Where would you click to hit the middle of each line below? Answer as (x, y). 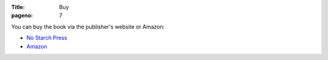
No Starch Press (47, 38)
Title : (18, 7)
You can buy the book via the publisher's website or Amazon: (88, 27)
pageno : (22, 16)
